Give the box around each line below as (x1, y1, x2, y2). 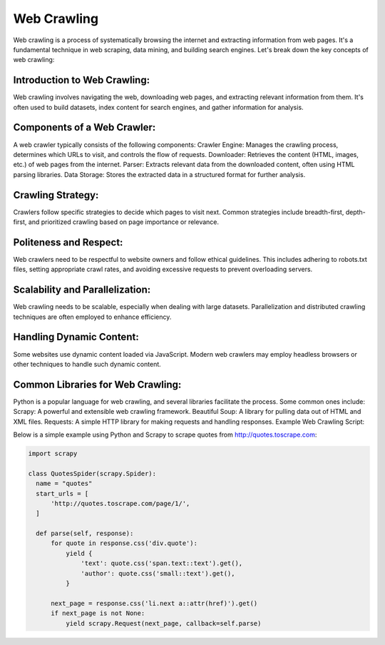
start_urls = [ (36, 489, 89, 497)
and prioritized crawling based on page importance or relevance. (28, 218, 220, 226)
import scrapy (28, 450, 78, 457)
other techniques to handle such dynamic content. (13, 360, 162, 368)
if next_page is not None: (51, 609, 145, 617)
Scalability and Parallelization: (13, 284, 151, 296)
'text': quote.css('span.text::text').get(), (81, 559, 243, 567)
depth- (345, 208, 366, 216)
